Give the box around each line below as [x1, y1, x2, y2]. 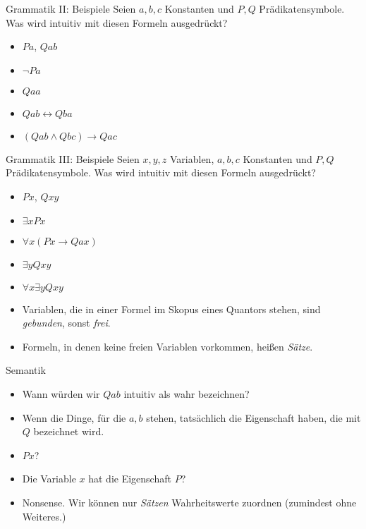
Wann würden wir [22, 386, 100, 401]
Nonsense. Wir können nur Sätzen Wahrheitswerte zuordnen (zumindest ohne [22, 494, 357, 509]
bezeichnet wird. [33, 424, 104, 439]
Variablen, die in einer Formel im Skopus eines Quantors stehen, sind [22, 301, 321, 316]
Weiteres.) [22, 509, 66, 523]
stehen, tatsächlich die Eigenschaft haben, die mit [146, 410, 361, 425]
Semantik [6, 363, 46, 377]
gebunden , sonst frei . [22, 315, 111, 330]
